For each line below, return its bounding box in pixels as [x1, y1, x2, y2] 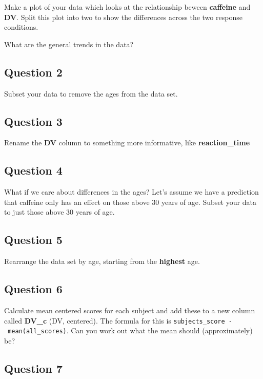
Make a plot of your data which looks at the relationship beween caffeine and [4, 2, 251, 12]
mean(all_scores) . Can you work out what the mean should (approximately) [8, 325, 253, 336]
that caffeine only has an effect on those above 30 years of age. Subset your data [4, 196, 256, 207]
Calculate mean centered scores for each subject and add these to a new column [4, 305, 255, 315]
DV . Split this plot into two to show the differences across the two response [4, 11, 242, 22]
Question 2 [4, 64, 63, 80]
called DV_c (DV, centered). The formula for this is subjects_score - [4, 315, 233, 326]
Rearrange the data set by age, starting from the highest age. [4, 256, 200, 267]
